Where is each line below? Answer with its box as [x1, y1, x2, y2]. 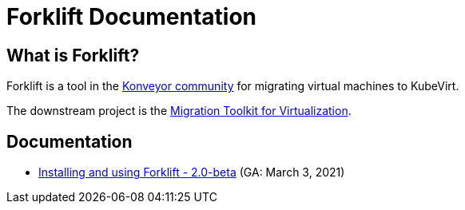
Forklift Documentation [6, 3, 257, 30]
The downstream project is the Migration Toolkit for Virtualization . [6, 104, 352, 118]
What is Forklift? [6, 45, 140, 65]
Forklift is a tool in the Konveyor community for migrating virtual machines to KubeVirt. [6, 79, 459, 93]
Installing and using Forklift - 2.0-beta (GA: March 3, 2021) [38, 165, 345, 180]
